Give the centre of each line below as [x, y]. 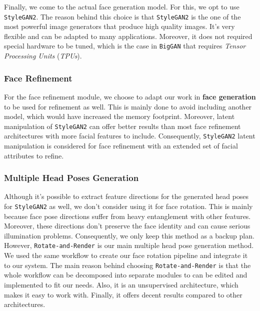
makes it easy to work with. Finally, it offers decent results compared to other [123, 294]
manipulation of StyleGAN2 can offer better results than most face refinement [122, 126]
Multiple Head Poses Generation [71, 178]
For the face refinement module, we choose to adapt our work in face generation [130, 96]
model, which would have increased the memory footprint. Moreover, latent [119, 116]
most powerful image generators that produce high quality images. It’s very [119, 26]
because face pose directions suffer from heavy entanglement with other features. [127, 216]
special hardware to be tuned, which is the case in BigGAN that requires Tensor [125, 46]
